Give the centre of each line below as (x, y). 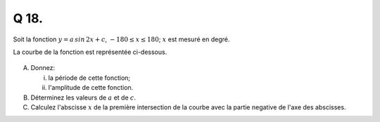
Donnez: (43, 68)
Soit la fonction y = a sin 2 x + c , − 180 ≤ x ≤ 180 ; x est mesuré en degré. (121, 39)
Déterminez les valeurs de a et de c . (83, 97)
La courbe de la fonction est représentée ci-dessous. (90, 52)
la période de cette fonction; (89, 78)
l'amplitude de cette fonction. (91, 88)
